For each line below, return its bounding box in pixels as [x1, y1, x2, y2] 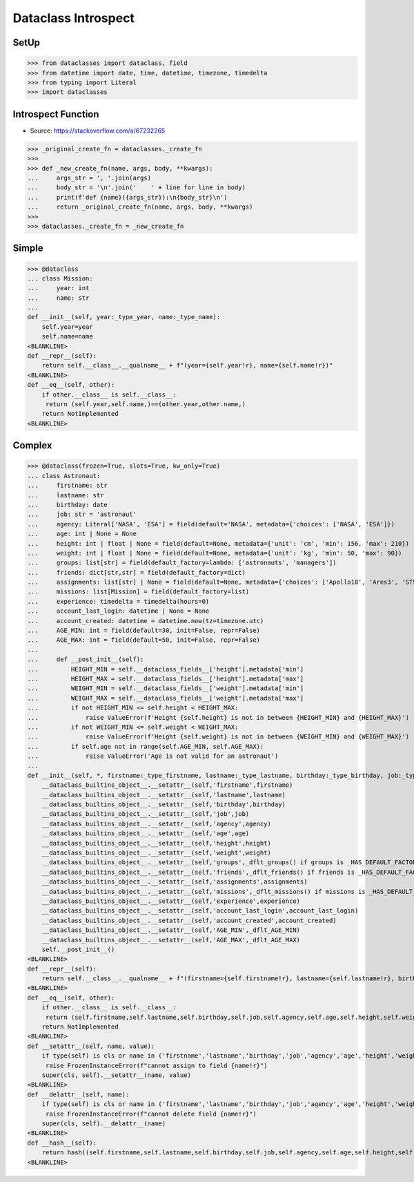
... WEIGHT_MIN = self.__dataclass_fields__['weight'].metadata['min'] [27, 685, 304, 692]
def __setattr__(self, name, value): [27, 1042, 155, 1050]
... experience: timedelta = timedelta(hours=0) [27, 598, 210, 605]
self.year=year [41, 323, 93, 331]
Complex [12, 439, 52, 452]
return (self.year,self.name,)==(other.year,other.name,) [45, 401, 246, 408]
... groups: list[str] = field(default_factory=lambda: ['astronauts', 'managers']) [27, 559, 337, 566]
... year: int [27, 284, 90, 292]
